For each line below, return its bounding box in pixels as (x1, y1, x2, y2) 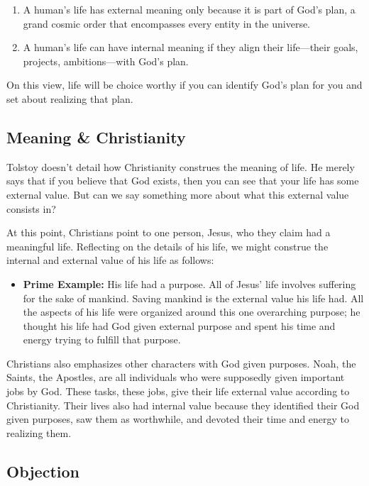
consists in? (6, 201, 56, 216)
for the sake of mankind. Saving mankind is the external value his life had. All (23, 290, 364, 305)
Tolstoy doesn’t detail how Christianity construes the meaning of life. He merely (6, 159, 355, 174)
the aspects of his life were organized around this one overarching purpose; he (23, 304, 360, 319)
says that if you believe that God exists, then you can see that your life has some (6, 173, 359, 188)
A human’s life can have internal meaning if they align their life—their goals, (23, 40, 358, 55)
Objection (6, 460, 79, 482)
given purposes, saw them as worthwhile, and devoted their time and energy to (6, 412, 350, 426)
